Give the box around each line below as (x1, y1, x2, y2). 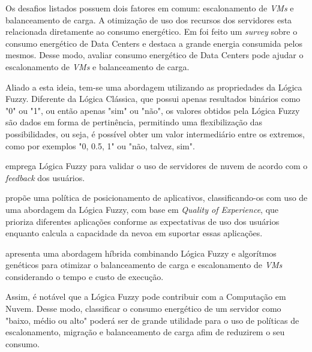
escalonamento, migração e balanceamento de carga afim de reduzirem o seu (5, 326, 285, 338)
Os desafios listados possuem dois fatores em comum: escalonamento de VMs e (5, 2, 294, 14)
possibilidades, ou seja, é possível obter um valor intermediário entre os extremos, (5, 127, 305, 140)
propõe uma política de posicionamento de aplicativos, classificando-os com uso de (5, 191, 308, 204)
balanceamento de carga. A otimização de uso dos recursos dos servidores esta (5, 13, 292, 26)
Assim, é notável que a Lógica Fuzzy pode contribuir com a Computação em (5, 290, 286, 303)
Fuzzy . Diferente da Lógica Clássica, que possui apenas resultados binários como (5, 92, 301, 105)
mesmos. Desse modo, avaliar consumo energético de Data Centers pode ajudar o (5, 49, 304, 61)
